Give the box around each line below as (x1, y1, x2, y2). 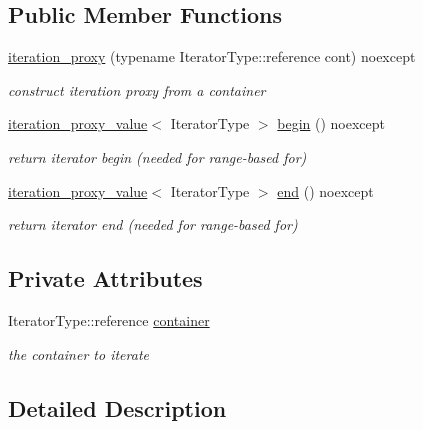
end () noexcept (277, 180, 374, 201)
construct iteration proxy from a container (8, 79, 266, 100)
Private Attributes (8, 263, 203, 294)
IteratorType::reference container (8, 309, 210, 330)
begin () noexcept (277, 113, 386, 134)
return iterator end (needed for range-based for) (8, 214, 298, 235)
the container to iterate (8, 343, 149, 364)
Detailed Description (8, 392, 227, 423)
